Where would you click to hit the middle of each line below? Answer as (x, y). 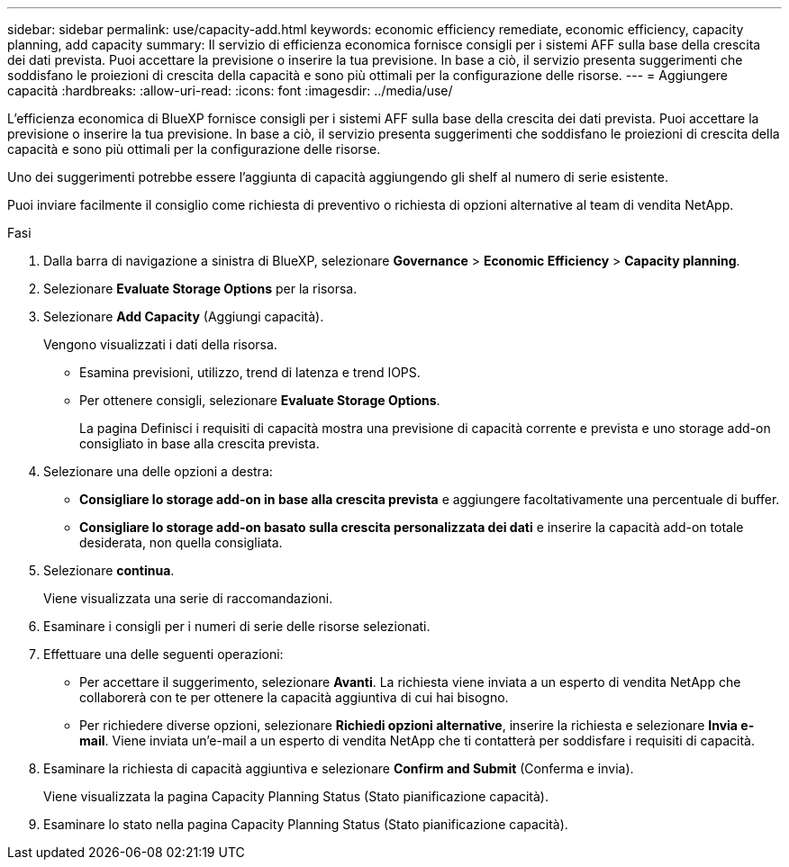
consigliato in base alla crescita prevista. (200, 443)
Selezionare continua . (109, 570)
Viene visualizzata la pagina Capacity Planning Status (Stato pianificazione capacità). (296, 796)
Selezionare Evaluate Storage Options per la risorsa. (200, 289)
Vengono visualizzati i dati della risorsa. (160, 344)
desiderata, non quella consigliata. (181, 542)
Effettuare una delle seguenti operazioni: (163, 654)
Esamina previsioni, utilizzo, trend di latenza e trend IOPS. (250, 372)
